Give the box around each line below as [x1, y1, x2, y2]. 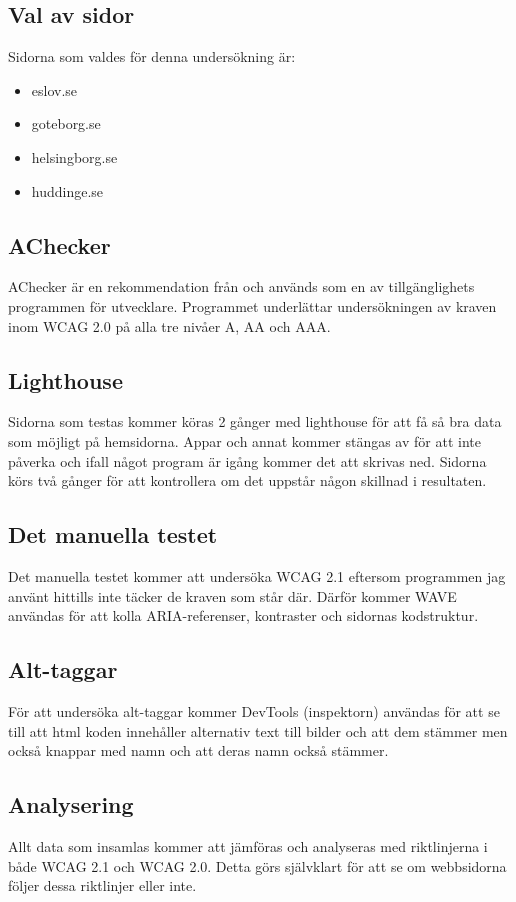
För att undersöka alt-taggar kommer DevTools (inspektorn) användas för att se [8, 700, 500, 721]
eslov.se [31, 79, 78, 100]
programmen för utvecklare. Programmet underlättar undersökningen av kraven [8, 295, 497, 316]
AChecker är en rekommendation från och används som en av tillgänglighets [8, 276, 475, 297]
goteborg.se [31, 113, 101, 134]
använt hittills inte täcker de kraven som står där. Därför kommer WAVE [8, 585, 457, 606]
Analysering [8, 789, 134, 820]
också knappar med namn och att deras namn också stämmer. [8, 740, 389, 761]
